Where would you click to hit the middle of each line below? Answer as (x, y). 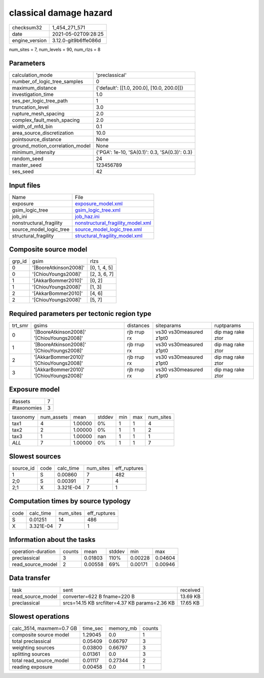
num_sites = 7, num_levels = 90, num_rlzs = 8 (55, 49)
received (190, 590)
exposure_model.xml (99, 203)
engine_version (29, 40)
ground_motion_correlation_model (51, 146)
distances (138, 326)
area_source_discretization (43, 133)
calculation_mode (33, 75)
